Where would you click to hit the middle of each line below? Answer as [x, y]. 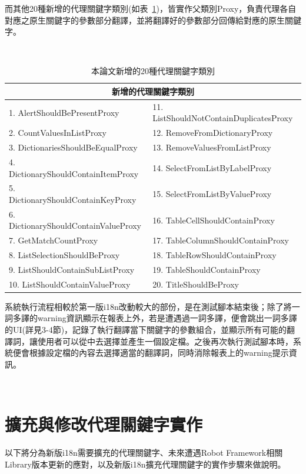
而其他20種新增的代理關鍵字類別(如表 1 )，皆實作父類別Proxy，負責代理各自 [151, 8]
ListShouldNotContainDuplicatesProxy [223, 118]
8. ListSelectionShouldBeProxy [64, 255]
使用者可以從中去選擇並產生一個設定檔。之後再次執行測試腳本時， [165, 341]
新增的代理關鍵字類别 [153, 91]
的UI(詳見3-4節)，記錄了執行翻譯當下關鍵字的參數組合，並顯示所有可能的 [146, 330]
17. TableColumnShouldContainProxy [221, 240]
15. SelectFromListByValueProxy [212, 194]
